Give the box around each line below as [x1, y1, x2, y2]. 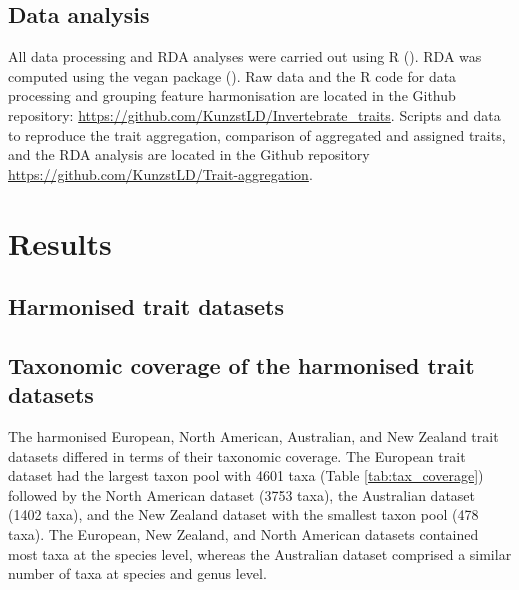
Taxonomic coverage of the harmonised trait [8, 349, 475, 380]
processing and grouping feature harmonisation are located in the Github [8, 85, 456, 106]
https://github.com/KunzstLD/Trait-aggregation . [8, 163, 313, 184]
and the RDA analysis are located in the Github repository [8, 144, 370, 165]
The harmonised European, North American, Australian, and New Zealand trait [8, 426, 499, 447]
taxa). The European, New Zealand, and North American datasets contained [8, 524, 479, 545]
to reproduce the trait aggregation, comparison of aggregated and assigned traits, [8, 124, 506, 145]
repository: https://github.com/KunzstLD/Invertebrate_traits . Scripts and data [8, 104, 501, 125]
